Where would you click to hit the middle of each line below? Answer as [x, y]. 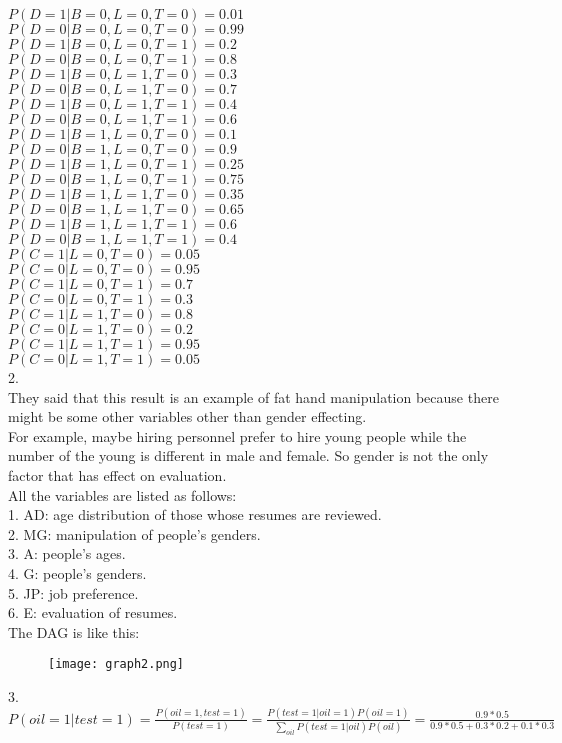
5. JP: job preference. [73, 592]
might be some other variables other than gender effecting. [187, 416]
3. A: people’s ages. [67, 553]
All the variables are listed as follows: [122, 494]
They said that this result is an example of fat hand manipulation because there [253, 396]
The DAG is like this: [74, 631]
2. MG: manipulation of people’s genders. [134, 533]
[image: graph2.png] [116, 664]
